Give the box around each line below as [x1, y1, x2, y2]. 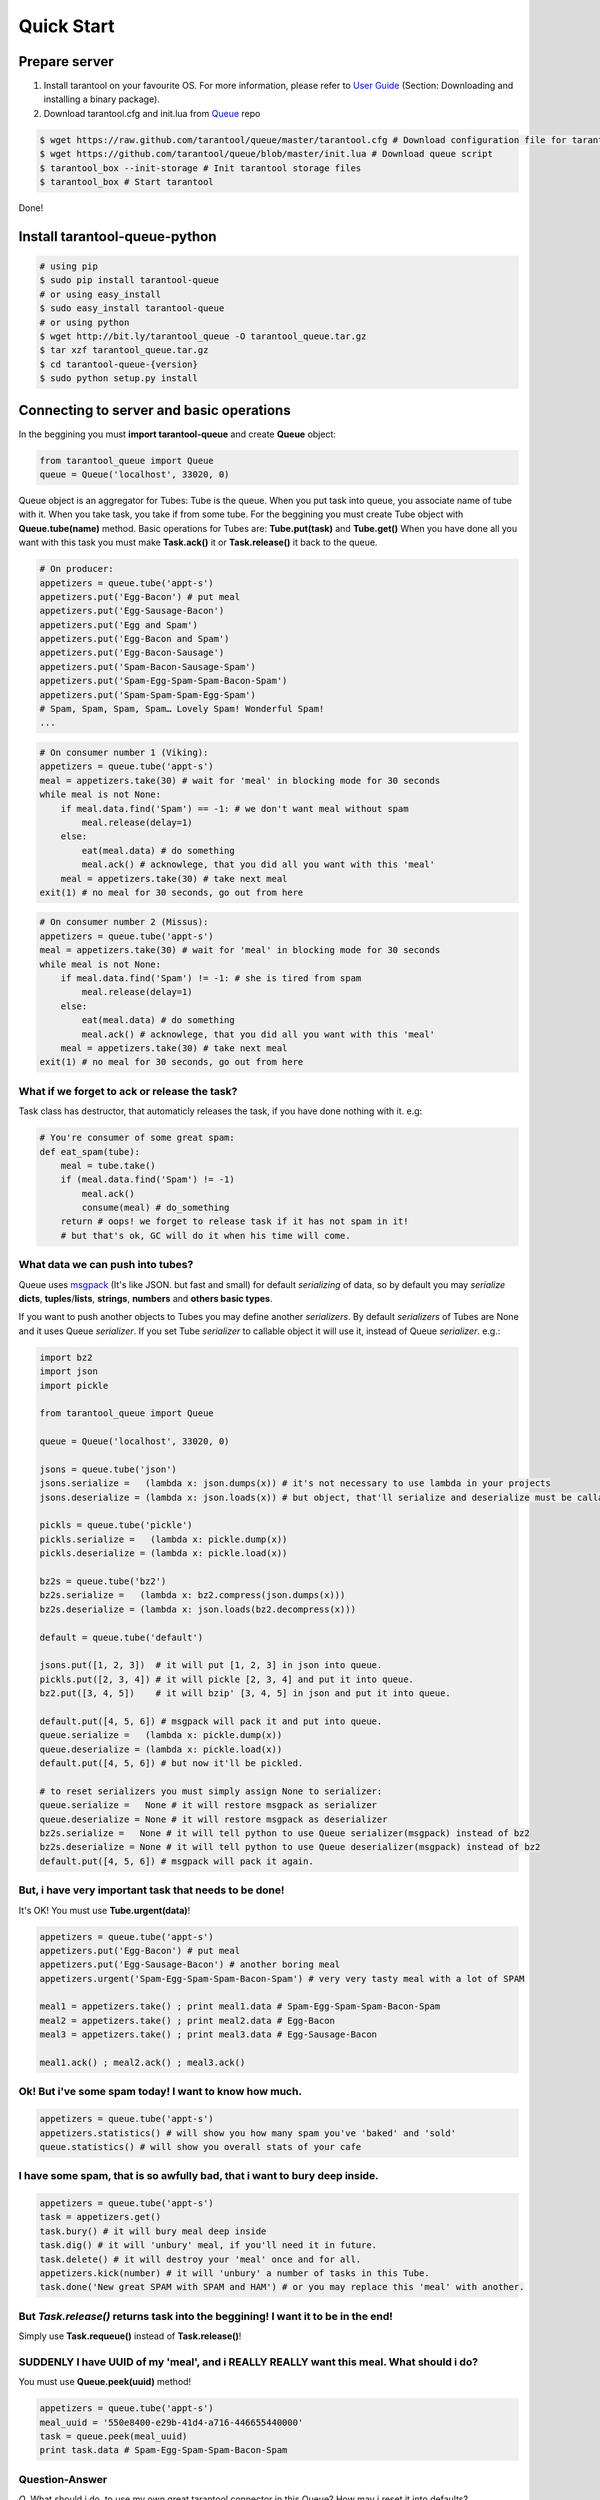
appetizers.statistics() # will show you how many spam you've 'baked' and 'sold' [39, 2127, 457, 2139]
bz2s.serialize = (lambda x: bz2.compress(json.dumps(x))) [39, 1590, 346, 1601]
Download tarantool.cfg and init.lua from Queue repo [43, 107, 261, 119]
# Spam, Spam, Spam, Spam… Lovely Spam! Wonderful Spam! [39, 703, 325, 715]
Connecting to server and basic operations [18, 401, 291, 419]
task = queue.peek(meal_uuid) [39, 2431, 188, 2442]
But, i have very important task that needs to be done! [18, 1883, 285, 1897]
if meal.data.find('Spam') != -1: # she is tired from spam [60, 973, 362, 984]
